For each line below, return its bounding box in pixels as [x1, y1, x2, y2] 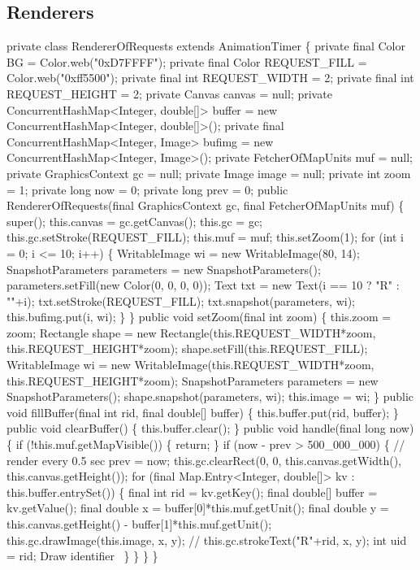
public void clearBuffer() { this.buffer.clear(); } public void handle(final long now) [6, 420, 414, 437]
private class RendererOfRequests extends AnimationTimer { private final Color [6, 37, 405, 54]
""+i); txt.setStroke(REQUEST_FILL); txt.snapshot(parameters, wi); [6, 292, 356, 309]
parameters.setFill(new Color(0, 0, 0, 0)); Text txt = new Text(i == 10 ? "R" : [6, 276, 400, 294]
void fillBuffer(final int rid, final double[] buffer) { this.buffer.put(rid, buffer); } [6, 403, 399, 420]
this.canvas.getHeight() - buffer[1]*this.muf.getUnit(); [6, 516, 272, 533]
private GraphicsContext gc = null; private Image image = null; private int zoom [6, 164, 411, 181]
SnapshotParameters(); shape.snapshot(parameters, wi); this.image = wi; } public [6, 388, 414, 405]
